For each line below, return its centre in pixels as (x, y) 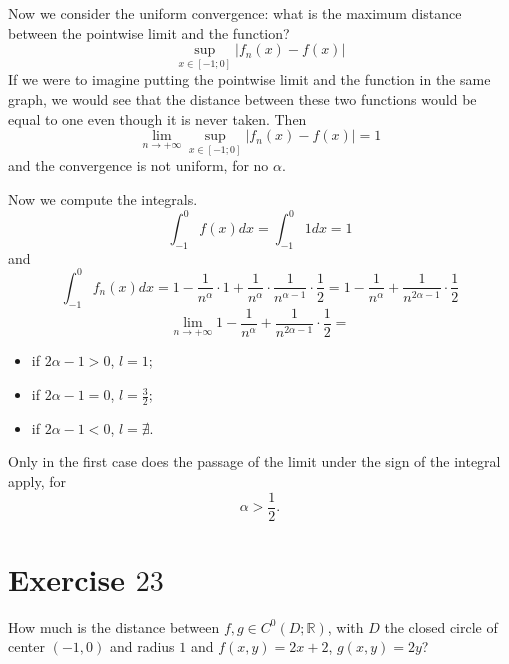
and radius (142, 646)
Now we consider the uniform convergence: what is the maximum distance (235, 13)
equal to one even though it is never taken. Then (157, 118)
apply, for (37, 481)
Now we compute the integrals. (103, 199)
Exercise (66, 578)
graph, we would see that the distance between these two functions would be (242, 99)
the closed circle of (441, 626)
